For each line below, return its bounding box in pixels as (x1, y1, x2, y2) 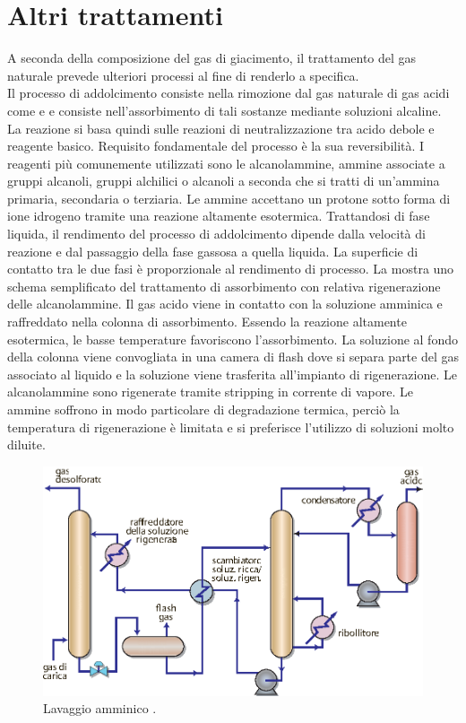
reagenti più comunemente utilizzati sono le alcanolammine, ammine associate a (7, 153, 445, 172)
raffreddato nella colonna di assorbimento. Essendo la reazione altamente (7, 312, 407, 331)
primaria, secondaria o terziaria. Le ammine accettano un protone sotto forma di (7, 188, 451, 207)
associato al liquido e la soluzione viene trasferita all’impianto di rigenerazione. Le (7, 364, 457, 383)
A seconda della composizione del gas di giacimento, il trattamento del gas (7, 48, 417, 67)
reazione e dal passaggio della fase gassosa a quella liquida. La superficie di (7, 241, 419, 260)
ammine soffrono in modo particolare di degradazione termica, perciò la (7, 400, 400, 418)
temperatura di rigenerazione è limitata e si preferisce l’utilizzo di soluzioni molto (7, 417, 454, 436)
